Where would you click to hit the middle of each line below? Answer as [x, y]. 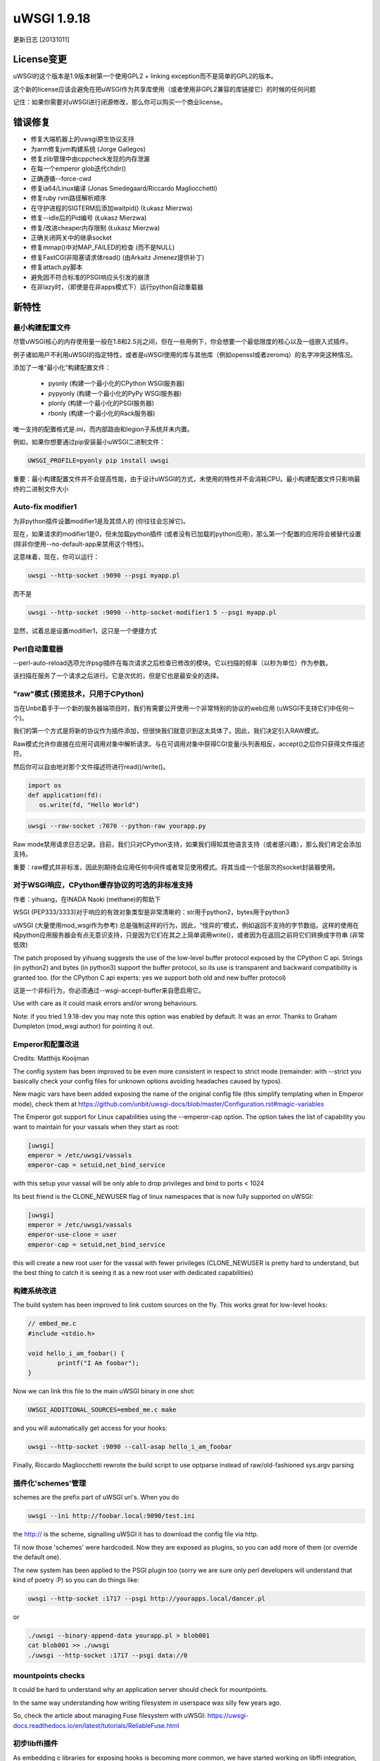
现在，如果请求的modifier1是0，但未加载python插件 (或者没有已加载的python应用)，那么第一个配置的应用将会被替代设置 [187, 534]
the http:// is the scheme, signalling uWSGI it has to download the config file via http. [136, 1534]
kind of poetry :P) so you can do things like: [76, 1580]
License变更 [40, 60]
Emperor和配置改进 [46, 1044]
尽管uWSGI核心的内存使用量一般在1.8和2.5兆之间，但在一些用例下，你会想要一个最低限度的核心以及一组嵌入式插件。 [183, 342]
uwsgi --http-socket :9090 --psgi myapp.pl [104, 575]
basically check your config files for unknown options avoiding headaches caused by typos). [148, 1081]
